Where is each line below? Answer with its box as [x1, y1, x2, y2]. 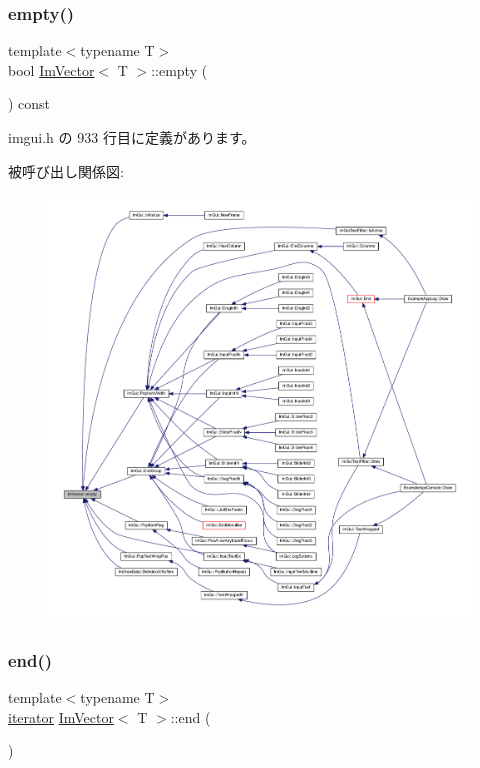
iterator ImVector [8, 706, 114, 727]
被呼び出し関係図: [8, 160, 124, 181]
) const [8, 93, 51, 114]
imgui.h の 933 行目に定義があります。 [8, 127, 256, 147]
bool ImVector [8, 59, 95, 80]
